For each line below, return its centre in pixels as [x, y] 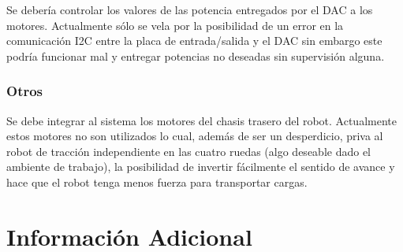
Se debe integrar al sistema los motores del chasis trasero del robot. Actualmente [201, 120]
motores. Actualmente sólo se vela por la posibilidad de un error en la [175, 25]
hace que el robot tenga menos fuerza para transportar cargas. [157, 182]
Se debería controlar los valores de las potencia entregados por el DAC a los [190, 9]
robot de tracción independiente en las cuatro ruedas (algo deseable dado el [188, 151]
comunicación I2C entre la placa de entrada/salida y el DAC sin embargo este [194, 41]
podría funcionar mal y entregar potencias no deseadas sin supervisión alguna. [196, 56]
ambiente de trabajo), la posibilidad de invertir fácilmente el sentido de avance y [201, 167]
